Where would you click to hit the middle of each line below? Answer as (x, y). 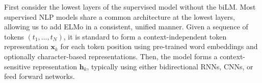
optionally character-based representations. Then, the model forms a (111, 56)
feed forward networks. (40, 76)
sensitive (17, 66)
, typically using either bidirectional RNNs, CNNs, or (170, 66)
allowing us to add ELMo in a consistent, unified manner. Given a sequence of (126, 27)
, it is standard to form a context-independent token (145, 36)
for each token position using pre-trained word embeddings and (159, 46)
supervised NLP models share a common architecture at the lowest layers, (120, 16)
